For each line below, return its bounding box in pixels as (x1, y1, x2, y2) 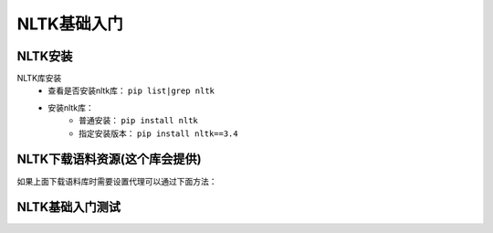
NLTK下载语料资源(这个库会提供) (16, 152, 202, 167)
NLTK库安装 (16, 73, 62, 84)
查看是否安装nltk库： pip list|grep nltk (47, 85, 215, 96)
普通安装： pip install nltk (79, 115, 198, 126)
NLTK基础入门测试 (16, 199, 121, 215)
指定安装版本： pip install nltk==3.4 (79, 128, 238, 139)
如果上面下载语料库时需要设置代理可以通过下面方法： (16, 175, 217, 186)
